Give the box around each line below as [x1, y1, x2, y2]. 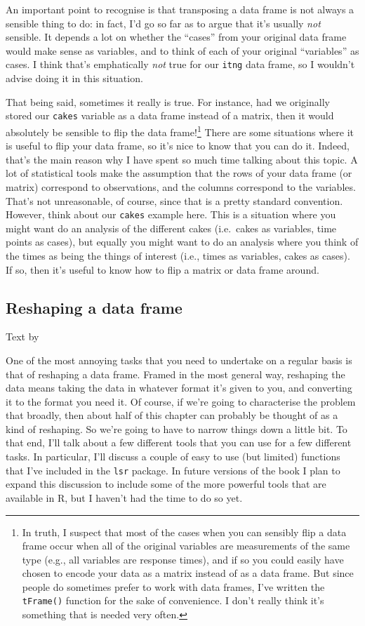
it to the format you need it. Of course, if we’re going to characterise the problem [6, 394, 356, 408]
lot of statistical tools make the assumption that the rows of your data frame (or [6, 166, 352, 180]
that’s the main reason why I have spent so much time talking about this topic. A [6, 152, 358, 166]
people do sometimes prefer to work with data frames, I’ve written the [22, 579, 325, 594]
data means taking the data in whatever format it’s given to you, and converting [6, 380, 352, 395]
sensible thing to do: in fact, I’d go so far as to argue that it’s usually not [6, 15, 321, 30]
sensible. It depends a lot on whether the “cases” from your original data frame [6, 29, 347, 44]
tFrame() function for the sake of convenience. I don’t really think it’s [22, 593, 324, 608]
